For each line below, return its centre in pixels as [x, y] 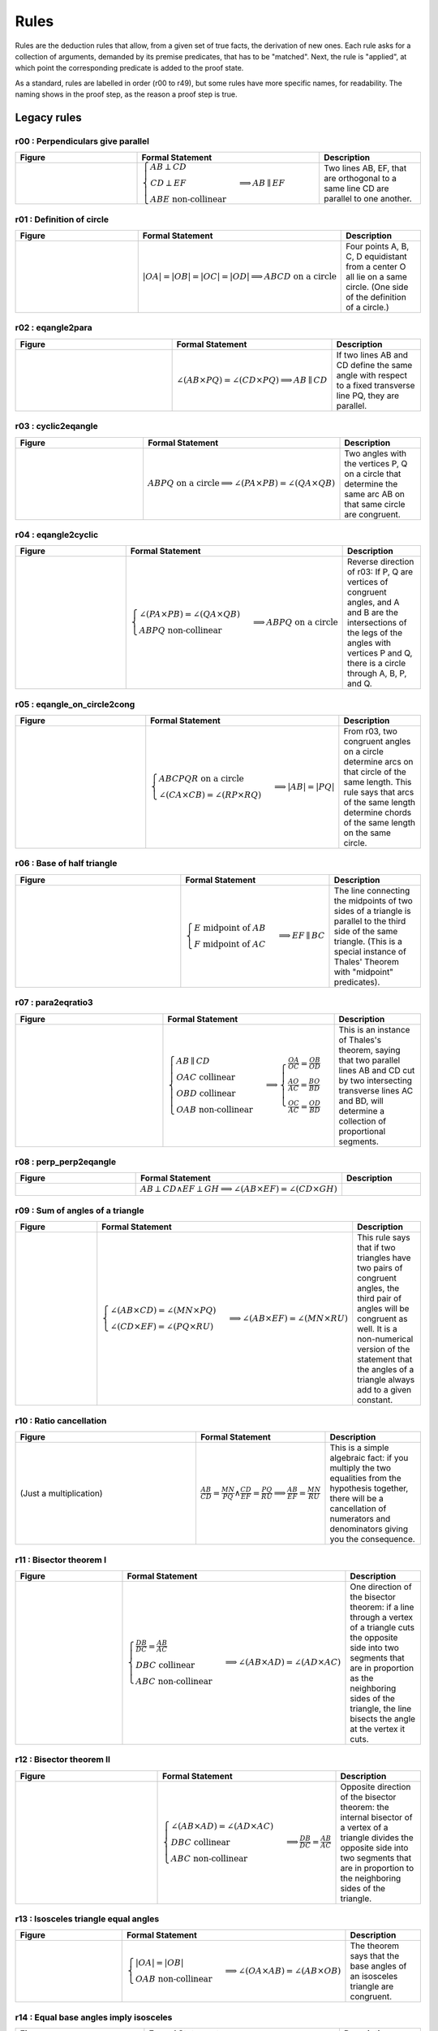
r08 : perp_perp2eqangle [66, 1162]
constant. [375, 1400]
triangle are [372, 1986]
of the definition [376, 297]
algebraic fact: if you [369, 1458]
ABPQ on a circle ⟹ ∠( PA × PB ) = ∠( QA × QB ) [242, 483]
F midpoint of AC [230, 944]
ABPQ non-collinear [180, 631]
